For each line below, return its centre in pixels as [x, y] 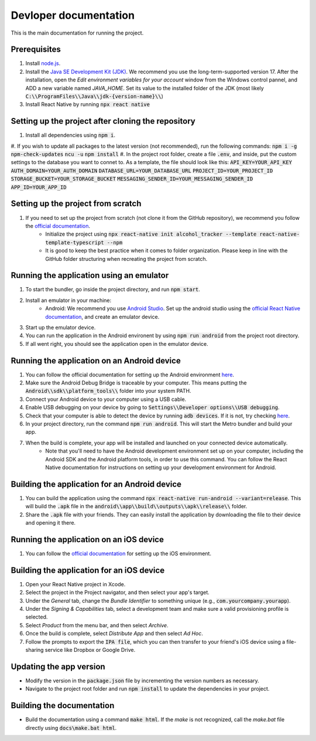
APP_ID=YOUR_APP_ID [39, 187]
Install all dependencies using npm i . [70, 135]
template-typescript [75, 242]
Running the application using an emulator [90, 276]
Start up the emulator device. [61, 327]
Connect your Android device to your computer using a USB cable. [106, 399]
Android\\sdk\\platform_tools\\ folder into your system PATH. [108, 391]
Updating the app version [58, 666]
